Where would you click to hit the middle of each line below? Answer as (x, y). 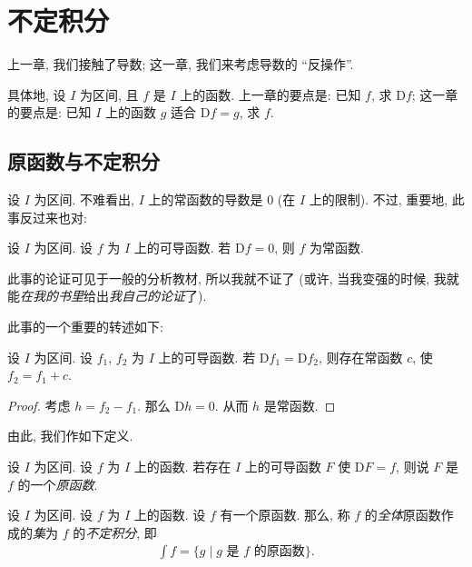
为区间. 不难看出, (84, 199)
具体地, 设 (37, 94)
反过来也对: (53, 217)
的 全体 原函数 (403, 515)
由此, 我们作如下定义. (70, 436)
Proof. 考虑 (39, 405)
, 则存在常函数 (361, 357)
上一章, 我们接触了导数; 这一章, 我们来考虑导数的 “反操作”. (181, 64)
